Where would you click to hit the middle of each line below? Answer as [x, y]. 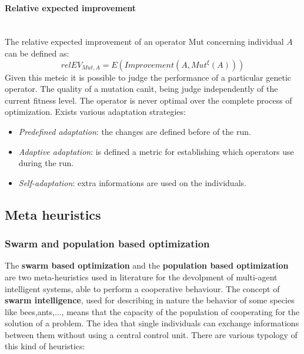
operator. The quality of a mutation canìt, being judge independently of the [141, 89]
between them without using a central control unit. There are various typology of [151, 334]
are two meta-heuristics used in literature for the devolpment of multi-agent [141, 277]
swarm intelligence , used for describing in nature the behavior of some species [150, 300]
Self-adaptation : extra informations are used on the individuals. [132, 182]
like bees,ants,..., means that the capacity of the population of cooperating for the [152, 311]
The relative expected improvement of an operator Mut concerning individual [144, 42]
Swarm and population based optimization [107, 244]
